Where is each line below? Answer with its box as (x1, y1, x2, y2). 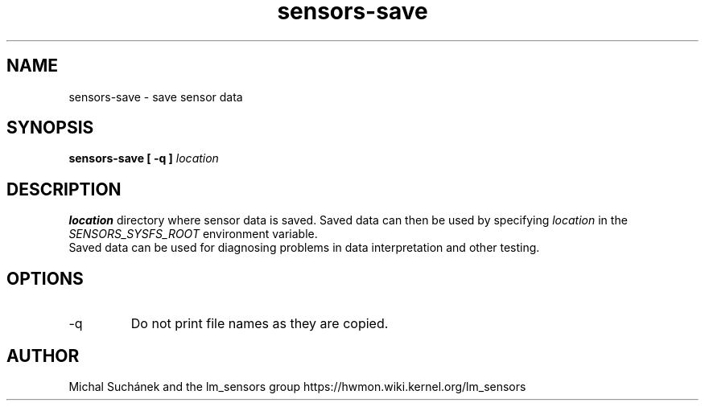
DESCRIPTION (6, 179, 122, 199)
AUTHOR (6, 345, 80, 366)
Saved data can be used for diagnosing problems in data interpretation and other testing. (68, 240, 540, 255)
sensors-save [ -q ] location (68, 151, 219, 166)
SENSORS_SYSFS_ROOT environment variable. (68, 227, 318, 241)
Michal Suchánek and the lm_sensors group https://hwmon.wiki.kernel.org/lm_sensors (68, 379, 526, 393)
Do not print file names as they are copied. (130, 315, 389, 332)
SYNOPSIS (6, 117, 94, 138)
